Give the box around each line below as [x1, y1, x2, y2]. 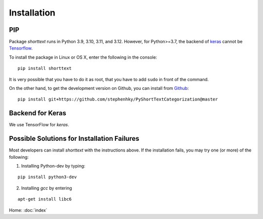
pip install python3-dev [18, 174, 77, 180]
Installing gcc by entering [21, 185, 73, 191]
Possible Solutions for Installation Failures [9, 135, 140, 143]
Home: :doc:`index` [9, 207, 47, 213]
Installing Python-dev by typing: [21, 163, 85, 168]
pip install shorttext [18, 66, 72, 71]
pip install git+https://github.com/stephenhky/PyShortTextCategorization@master [18, 97, 218, 102]
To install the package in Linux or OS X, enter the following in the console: [9, 54, 157, 60]
